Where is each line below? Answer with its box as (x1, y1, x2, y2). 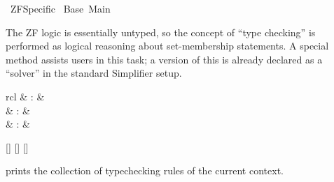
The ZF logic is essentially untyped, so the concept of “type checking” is (6, 24, 316, 39)
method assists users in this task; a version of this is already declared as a (6, 52, 323, 66)
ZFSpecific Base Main (10, 1, 111, 15)
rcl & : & (6, 89, 45, 103)
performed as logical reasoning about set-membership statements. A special (6, 38, 329, 53)
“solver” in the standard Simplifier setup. (6, 66, 182, 80)
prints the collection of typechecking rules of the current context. (6, 163, 284, 178)
